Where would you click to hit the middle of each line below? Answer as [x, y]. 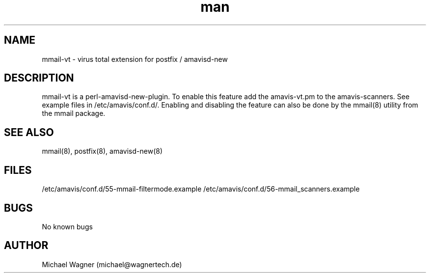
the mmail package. [74, 113]
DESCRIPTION [39, 78]
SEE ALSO [29, 132]
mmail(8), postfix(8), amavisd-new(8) [102, 151]
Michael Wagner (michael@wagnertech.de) [112, 264]
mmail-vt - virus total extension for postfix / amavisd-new [135, 59]
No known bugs [67, 226]
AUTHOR [26, 246]
